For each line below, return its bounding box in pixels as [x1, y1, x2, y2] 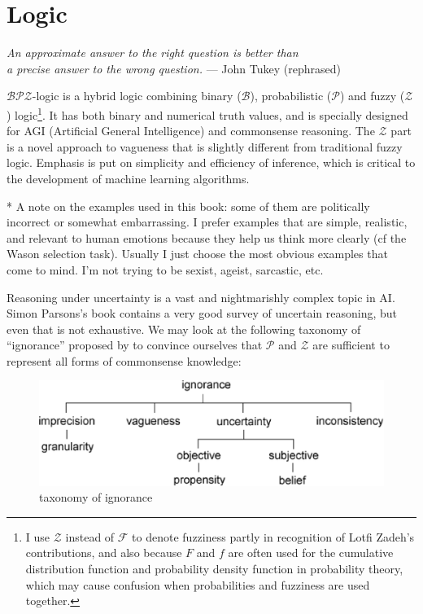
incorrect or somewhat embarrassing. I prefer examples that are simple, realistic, [7, 213, 408, 230]
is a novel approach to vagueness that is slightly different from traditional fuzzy [7, 138, 403, 155]
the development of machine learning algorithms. [7, 169, 250, 186]
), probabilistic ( [250, 87, 332, 104]
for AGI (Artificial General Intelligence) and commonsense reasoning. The [7, 122, 375, 139]
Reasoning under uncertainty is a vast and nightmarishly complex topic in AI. [7, 288, 395, 305]
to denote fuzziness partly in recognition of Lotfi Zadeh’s [132, 528, 415, 545]
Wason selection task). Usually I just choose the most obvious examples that [7, 245, 388, 262]
